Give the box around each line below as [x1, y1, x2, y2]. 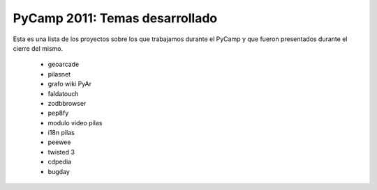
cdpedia [47, 157, 72, 166]
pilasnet [47, 70, 71, 78]
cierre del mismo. [13, 44, 63, 52]
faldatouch [47, 89, 80, 97]
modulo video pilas [47, 118, 103, 127]
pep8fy [47, 109, 69, 118]
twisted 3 [47, 148, 75, 156]
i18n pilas [47, 129, 75, 137]
